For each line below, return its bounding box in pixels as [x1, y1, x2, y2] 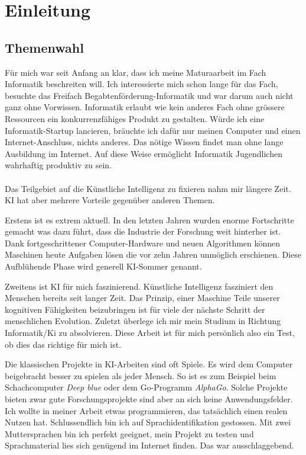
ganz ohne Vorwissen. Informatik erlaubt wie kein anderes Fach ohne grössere [5, 101, 285, 113]
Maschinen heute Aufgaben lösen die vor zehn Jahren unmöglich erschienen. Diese [5, 248, 302, 261]
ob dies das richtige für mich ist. [5, 338, 122, 350]
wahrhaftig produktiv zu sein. [5, 159, 112, 171]
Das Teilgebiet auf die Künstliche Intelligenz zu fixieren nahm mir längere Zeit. [5, 182, 291, 194]
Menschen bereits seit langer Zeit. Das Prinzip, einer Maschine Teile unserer [5, 291, 280, 304]
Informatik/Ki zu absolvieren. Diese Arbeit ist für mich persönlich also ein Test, [5, 326, 295, 339]
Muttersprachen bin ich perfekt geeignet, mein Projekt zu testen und [5, 427, 254, 440]
